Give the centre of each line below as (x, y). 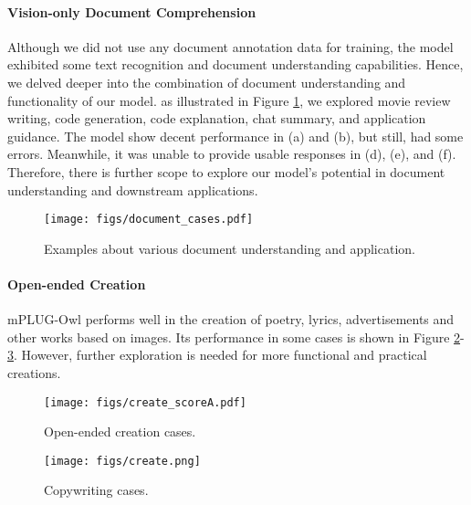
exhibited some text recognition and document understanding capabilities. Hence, (235, 64)
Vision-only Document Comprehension (132, 11)
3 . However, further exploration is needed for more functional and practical (217, 355)
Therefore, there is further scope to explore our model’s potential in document (226, 171)
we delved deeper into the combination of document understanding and (207, 82)
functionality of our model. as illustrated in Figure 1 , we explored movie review (229, 100)
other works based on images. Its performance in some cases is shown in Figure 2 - (236, 337)
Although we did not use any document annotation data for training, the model (230, 46)
